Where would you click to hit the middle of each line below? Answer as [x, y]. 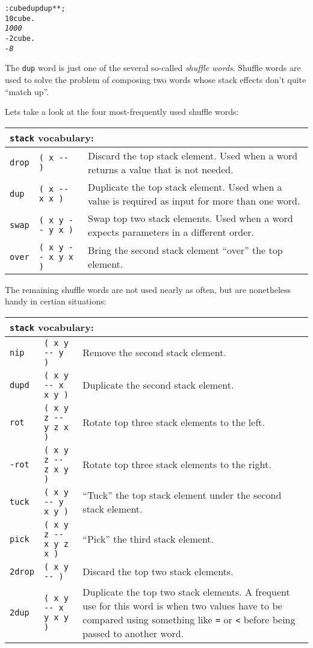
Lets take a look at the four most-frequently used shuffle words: [122, 112]
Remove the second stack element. [154, 353]
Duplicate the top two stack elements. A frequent [186, 591]
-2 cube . [20, 38]
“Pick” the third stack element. [148, 539]
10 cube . [20, 18]
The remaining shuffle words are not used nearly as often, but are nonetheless [148, 289]
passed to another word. [133, 633]
